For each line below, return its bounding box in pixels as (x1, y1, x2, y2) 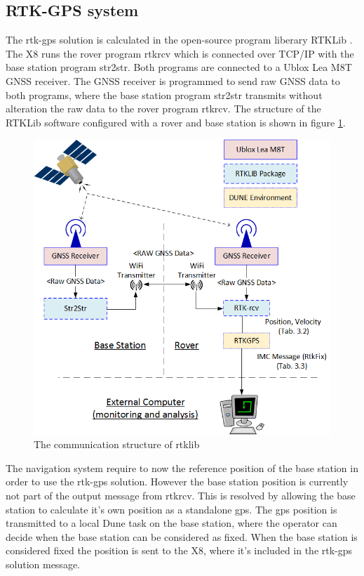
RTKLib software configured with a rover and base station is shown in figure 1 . (6, 114, 346, 129)
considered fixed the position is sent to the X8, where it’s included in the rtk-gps (6, 543, 353, 558)
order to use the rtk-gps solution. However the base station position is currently (6, 474, 349, 489)
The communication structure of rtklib (34, 437, 200, 452)
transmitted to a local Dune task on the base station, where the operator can (6, 516, 337, 530)
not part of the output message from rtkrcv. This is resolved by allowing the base (6, 488, 356, 503)
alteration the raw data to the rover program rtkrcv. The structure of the (6, 101, 321, 116)
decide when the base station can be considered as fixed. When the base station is (6, 529, 358, 544)
